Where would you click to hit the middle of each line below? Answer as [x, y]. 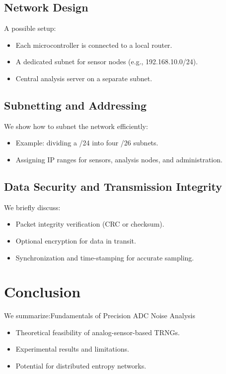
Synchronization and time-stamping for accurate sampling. [105, 257]
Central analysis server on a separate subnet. [84, 78]
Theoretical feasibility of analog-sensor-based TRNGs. [98, 332]
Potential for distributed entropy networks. [81, 366]
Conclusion [42, 292]
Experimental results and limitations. [72, 349]
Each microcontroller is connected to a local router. [94, 45]
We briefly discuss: [32, 207]
